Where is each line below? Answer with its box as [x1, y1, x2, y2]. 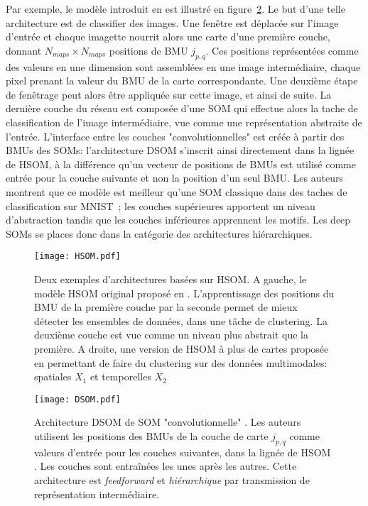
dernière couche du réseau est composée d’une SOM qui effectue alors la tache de [6, 101, 358, 116]
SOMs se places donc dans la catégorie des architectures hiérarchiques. [6, 226, 313, 241]
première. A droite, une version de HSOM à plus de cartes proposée [34, 341, 329, 356]
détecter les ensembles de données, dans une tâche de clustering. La [34, 313, 328, 328]
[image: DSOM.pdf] [34, 394, 121, 405]
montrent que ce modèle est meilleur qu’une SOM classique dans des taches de [6, 184, 347, 199]
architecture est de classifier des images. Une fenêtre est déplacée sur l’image [6, 15, 339, 30]
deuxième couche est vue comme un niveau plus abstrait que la [34, 327, 309, 342]
